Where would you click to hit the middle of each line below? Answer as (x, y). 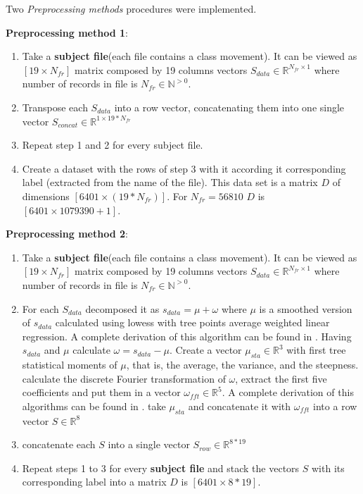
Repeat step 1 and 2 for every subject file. (113, 145)
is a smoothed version (306, 308)
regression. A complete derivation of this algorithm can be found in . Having (187, 336)
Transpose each (55, 107)
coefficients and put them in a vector (101, 392)
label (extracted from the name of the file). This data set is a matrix (170, 182)
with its (328, 468)
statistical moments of (70, 365)
